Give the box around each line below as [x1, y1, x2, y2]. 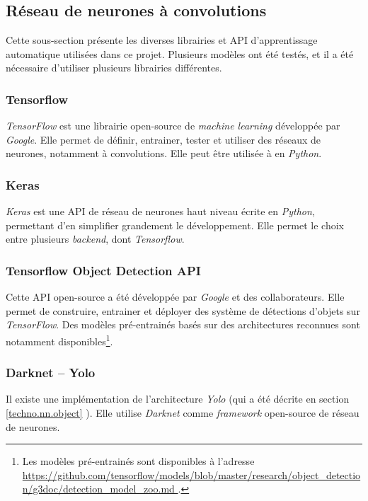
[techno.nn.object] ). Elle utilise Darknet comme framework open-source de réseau [6, 405, 360, 420]
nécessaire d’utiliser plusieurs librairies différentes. [6, 60, 222, 75]
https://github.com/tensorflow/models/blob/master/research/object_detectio [22, 467, 361, 482]
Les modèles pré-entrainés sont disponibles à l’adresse [22, 454, 255, 468]
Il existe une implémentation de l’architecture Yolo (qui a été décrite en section [6, 391, 350, 406]
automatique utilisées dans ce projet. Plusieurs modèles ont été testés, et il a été [6, 46, 354, 61]
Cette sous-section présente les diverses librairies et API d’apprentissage [6, 33, 318, 47]
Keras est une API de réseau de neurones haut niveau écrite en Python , [6, 204, 315, 219]
